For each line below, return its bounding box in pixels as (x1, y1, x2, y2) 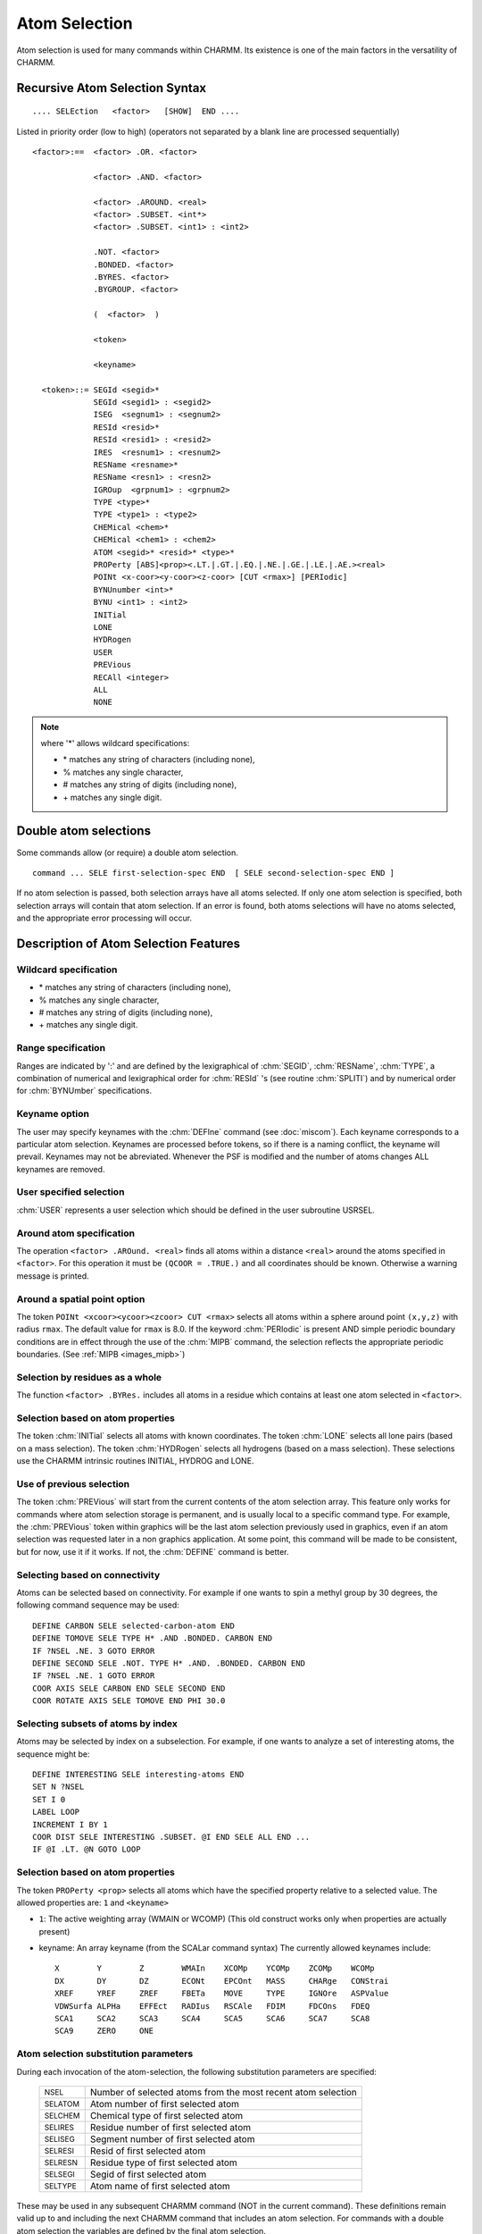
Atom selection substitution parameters (16, 2047, 194, 2060)
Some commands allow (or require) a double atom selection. (16, 847, 238, 858)
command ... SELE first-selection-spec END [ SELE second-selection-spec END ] (32, 868, 395, 878)
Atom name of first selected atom (89, 2179, 231, 2192)
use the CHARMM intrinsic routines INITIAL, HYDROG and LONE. (16, 1456, 254, 1466)
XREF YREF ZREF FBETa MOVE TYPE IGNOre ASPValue (54, 1988, 389, 1999)
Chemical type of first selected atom (89, 2109, 244, 2121)
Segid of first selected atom (89, 2168, 207, 2180)
